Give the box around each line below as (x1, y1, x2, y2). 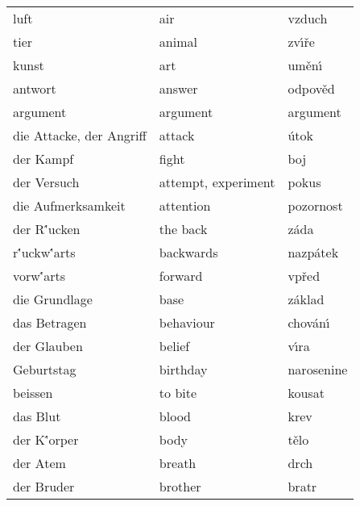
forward (159, 266, 203, 285)
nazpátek (288, 243, 339, 261)
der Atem (13, 454, 66, 472)
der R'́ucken (13, 220, 81, 238)
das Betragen (13, 313, 87, 332)
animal (159, 32, 197, 51)
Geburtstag (13, 360, 77, 378)
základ (288, 290, 325, 308)
